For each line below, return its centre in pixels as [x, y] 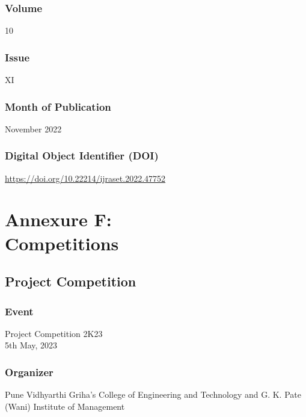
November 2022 [33, 128]
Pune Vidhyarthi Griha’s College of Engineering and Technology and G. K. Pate [153, 394]
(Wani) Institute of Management [65, 406]
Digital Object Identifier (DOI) [82, 156]
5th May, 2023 [31, 345]
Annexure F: [58, 219]
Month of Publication [58, 106]
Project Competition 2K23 [54, 333]
